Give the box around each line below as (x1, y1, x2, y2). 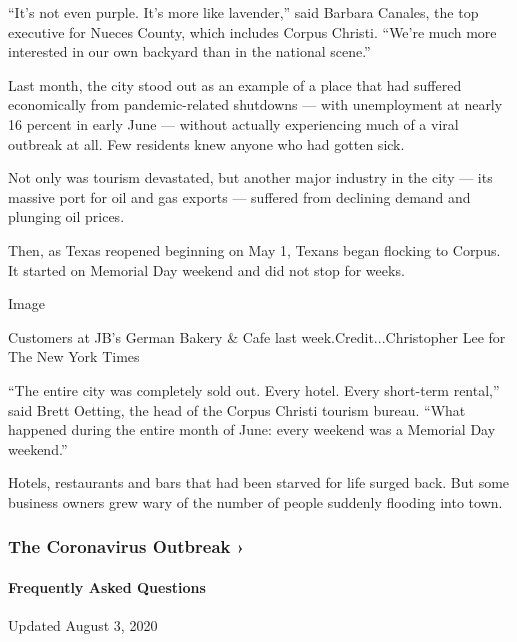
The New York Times (8, 346, 140, 367)
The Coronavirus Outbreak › (8, 534, 245, 559)
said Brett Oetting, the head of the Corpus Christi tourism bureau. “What (8, 399, 466, 420)
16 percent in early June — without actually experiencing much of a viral (8, 113, 459, 134)
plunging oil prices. (8, 206, 125, 227)
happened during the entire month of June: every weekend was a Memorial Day (8, 419, 496, 440)
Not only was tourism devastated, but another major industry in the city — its (8, 167, 493, 188)
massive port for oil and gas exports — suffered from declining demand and (8, 186, 471, 207)
